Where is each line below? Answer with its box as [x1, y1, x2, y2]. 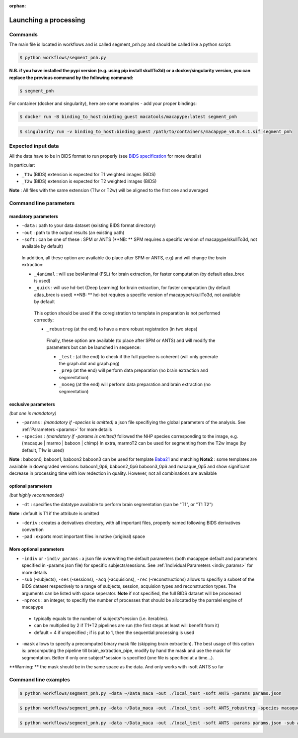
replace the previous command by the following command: [9, 75, 134, 81]
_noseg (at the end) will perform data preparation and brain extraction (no [59, 381, 211, 388]
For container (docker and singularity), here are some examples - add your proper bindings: [9, 101, 197, 106]
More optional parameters [9, 546, 65, 552]
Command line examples [9, 676, 71, 683]
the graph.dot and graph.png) [59, 360, 120, 366]
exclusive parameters [9, 401, 55, 407]
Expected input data [9, 142, 59, 149]
